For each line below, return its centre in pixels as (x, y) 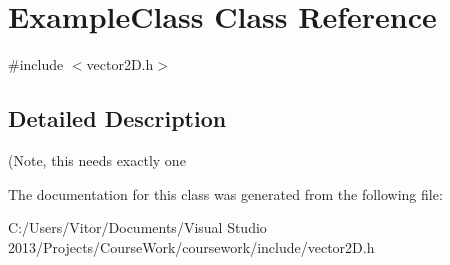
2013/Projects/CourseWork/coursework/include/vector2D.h (191, 246)
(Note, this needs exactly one (97, 159)
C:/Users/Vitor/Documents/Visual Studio (137, 227)
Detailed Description (117, 118)
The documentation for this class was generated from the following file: (225, 193)
